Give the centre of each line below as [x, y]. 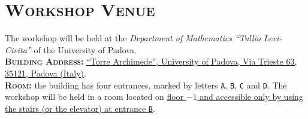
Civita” [18, 49]
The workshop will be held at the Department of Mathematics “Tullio [133, 38]
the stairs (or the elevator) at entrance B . [80, 108]
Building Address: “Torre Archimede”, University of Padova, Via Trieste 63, [151, 61]
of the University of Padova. [85, 49]
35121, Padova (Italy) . [46, 73]
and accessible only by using [251, 97]
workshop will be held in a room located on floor [94, 97]
